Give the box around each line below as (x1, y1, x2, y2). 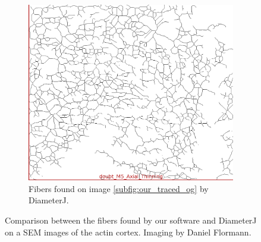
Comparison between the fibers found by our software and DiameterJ (5, 214, 257, 227)
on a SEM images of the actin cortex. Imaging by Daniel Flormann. (5, 225, 251, 238)
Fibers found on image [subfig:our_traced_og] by (29, 182, 209, 194)
